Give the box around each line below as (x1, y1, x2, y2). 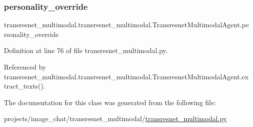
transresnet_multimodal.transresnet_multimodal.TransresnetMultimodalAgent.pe (4, 19, 249, 30)
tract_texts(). (4, 81, 45, 91)
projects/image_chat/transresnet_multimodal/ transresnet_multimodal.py (4, 113, 227, 124)
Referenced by (4, 62, 46, 72)
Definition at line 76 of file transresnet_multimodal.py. (4, 45, 168, 55)
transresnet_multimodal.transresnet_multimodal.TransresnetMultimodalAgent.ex (4, 71, 249, 81)
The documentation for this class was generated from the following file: (4, 97, 216, 107)
